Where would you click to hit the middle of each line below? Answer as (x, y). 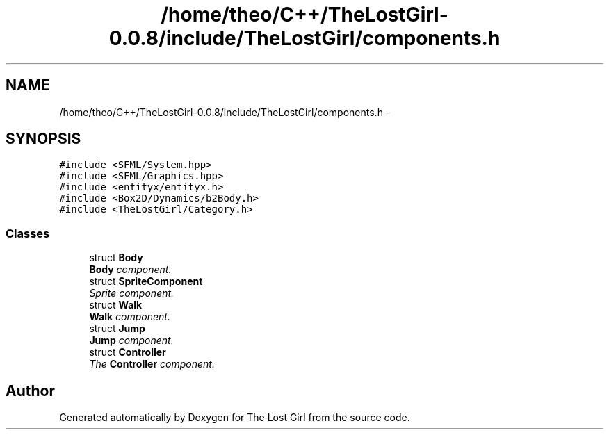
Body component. (130, 270)
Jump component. (131, 340)
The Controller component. (152, 364)
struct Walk (116, 305)
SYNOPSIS (43, 139)
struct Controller (128, 352)
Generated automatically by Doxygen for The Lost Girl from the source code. (235, 418)
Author (30, 391)
